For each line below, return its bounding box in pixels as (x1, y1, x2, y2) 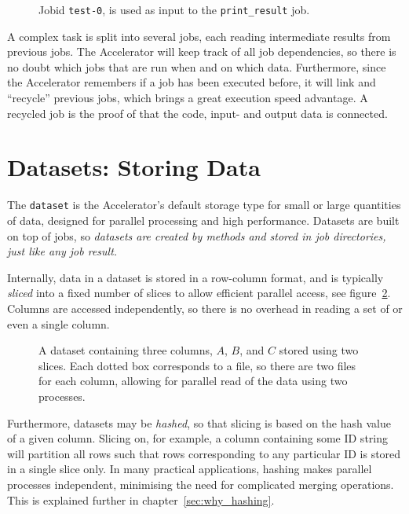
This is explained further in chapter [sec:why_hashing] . (7, 491, 275, 508)
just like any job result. (7, 243, 118, 259)
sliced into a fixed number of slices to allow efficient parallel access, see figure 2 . (7, 285, 391, 301)
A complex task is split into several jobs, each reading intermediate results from (7, 28, 391, 44)
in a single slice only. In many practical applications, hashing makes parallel (7, 461, 372, 477)
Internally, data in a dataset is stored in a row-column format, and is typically (7, 269, 384, 285)
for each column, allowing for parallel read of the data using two (38, 373, 348, 389)
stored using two (279, 342, 359, 358)
